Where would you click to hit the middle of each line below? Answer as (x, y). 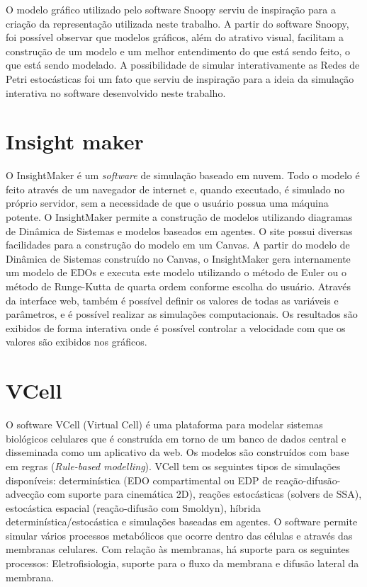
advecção (25, 494)
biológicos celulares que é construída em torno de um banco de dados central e (176, 438)
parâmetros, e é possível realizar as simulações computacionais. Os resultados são (182, 314)
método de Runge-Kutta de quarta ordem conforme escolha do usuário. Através (179, 286)
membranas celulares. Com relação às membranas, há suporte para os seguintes (178, 549)
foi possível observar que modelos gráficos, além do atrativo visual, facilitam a (175, 37)
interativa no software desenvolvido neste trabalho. (116, 92)
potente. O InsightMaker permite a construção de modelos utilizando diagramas (179, 217)
